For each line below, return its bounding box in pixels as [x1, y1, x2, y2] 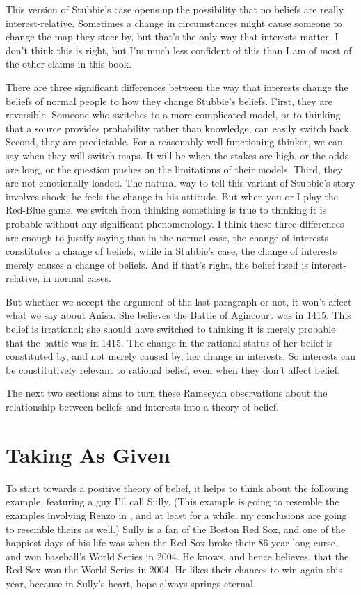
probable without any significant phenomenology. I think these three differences [6, 216, 344, 230]
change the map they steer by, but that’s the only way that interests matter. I [6, 29, 339, 44]
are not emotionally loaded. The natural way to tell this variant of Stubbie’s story [6, 175, 355, 190]
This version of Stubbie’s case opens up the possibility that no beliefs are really [6, 2, 344, 16]
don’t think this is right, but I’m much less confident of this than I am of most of [6, 42, 352, 57]
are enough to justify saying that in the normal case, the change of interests [6, 230, 329, 244]
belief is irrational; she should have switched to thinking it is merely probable [6, 322, 336, 336]
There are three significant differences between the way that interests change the [6, 79, 348, 94]
